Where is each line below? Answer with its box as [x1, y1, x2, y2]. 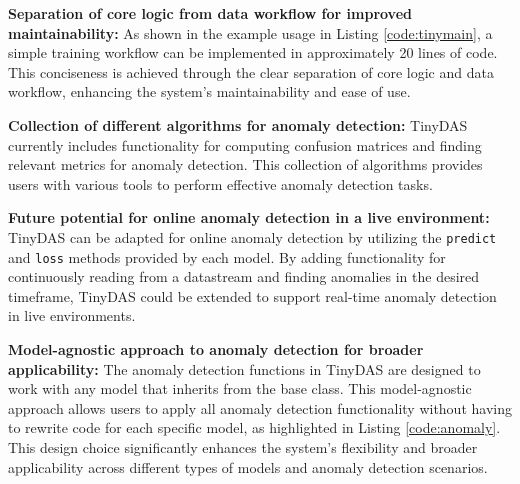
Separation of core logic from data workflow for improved [8, 3, 412, 23]
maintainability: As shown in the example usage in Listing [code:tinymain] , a [8, 22, 493, 43]
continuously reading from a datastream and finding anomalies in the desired [8, 266, 480, 287]
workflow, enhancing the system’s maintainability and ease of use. [8, 81, 411, 102]
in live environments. [8, 305, 136, 326]
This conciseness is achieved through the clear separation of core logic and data [8, 61, 494, 82]
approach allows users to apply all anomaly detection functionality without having [8, 397, 512, 418]
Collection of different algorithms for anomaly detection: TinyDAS [8, 114, 468, 135]
